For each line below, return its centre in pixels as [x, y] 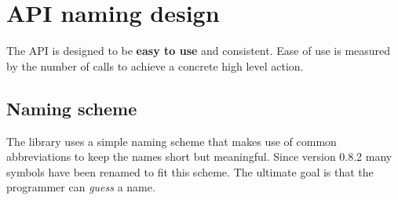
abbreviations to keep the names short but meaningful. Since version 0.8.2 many [199, 156]
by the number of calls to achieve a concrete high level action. [155, 65]
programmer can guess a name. [81, 187]
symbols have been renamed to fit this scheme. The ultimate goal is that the [190, 171]
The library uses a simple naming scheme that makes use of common [172, 141]
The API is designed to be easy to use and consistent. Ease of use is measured [199, 51]
